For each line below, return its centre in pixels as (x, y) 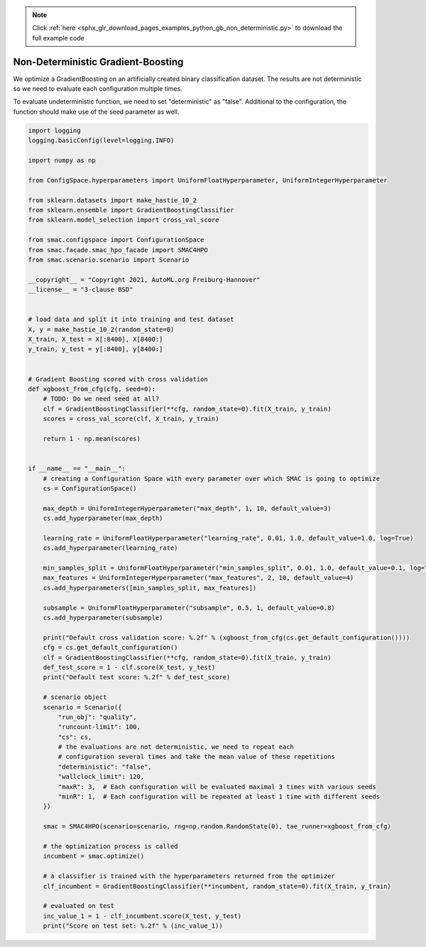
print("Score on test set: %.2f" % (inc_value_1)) (133, 926)
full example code (58, 38)
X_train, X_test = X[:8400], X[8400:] (95, 340)
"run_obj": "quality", (98, 717)
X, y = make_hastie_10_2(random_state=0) (101, 329)
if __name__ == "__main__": (77, 469)
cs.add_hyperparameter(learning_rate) (110, 548)
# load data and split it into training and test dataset (131, 319)
